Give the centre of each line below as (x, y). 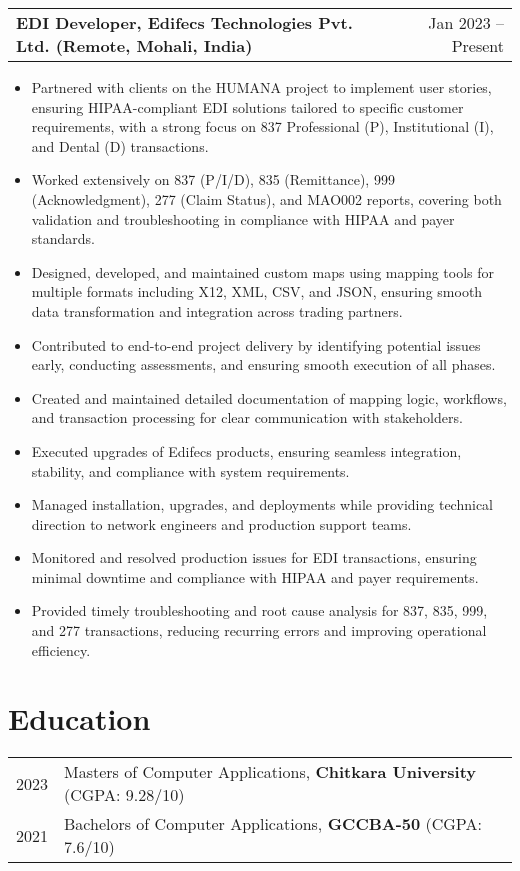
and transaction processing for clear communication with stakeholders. (247, 417)
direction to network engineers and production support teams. (221, 523)
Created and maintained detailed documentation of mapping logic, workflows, (269, 397)
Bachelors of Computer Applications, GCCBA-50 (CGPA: (273, 824)
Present (477, 45)
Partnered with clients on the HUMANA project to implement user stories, (261, 87)
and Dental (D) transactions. (120, 145)
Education (79, 718)
